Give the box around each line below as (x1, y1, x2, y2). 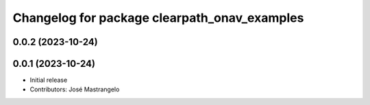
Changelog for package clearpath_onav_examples (12, 10, 304, 25)
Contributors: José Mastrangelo (29, 85, 120, 93)
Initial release (29, 76, 68, 85)
